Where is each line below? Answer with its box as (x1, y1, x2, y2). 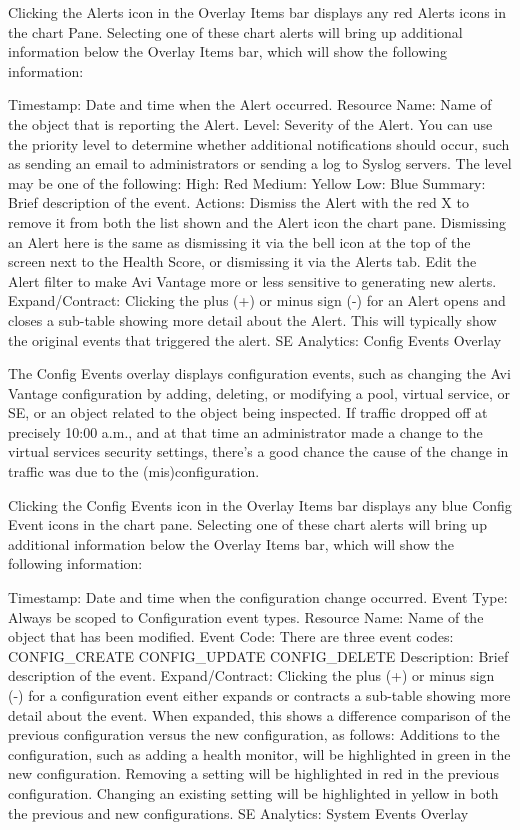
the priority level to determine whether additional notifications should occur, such (8, 133, 510, 154)
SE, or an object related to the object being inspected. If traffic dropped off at (8, 402, 488, 423)
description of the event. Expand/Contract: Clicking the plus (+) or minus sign (8, 665, 495, 686)
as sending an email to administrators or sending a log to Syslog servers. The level (8, 153, 512, 174)
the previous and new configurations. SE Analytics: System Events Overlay (8, 802, 469, 823)
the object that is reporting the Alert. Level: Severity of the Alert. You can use (8, 113, 493, 134)
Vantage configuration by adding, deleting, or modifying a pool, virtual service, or (8, 382, 511, 403)
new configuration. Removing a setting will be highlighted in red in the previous (8, 763, 499, 784)
